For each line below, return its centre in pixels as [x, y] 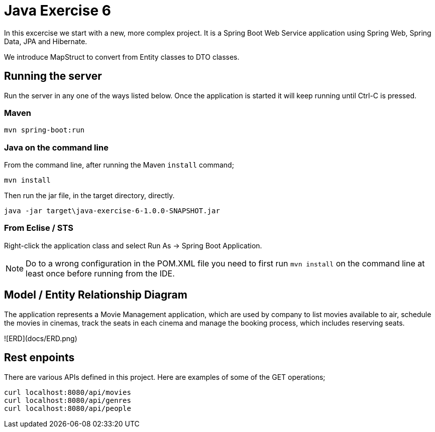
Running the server [53, 76]
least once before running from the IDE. [100, 273]
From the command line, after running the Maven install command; [119, 165]
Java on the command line [56, 147]
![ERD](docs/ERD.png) [41, 338]
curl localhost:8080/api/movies [68, 392]
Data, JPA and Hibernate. [46, 41]
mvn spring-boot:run [44, 130]
